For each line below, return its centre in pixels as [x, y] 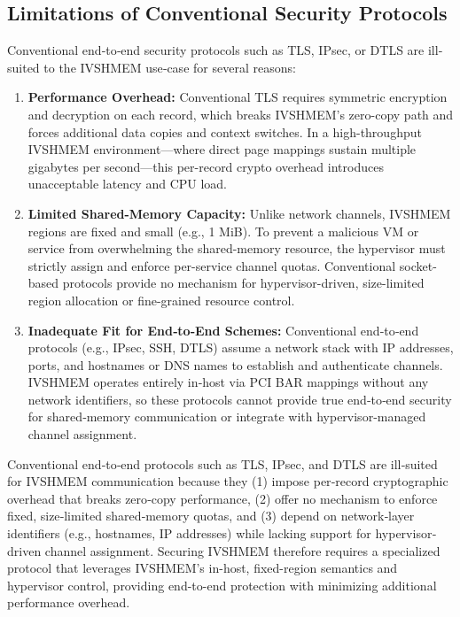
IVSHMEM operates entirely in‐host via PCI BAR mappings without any [228, 382]
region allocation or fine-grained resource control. [161, 300]
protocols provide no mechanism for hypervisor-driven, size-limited [243, 283]
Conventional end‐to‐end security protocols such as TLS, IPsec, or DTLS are [216, 50]
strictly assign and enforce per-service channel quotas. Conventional [212, 265]
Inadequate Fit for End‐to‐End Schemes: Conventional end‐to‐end [223, 330]
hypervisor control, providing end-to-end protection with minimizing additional [222, 585]
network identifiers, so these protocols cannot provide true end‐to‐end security [240, 399]
